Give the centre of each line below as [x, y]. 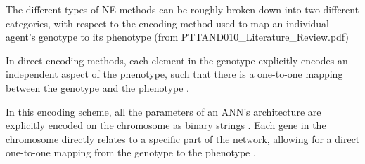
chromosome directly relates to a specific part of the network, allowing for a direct [183, 138]
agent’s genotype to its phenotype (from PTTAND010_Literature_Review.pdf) [177, 37]
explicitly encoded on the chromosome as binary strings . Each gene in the [166, 125]
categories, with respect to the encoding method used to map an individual [167, 23]
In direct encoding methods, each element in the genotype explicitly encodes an [177, 60]
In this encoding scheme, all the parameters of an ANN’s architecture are [164, 111]
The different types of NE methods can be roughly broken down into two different [182, 9]
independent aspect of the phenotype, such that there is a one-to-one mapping [174, 74]
